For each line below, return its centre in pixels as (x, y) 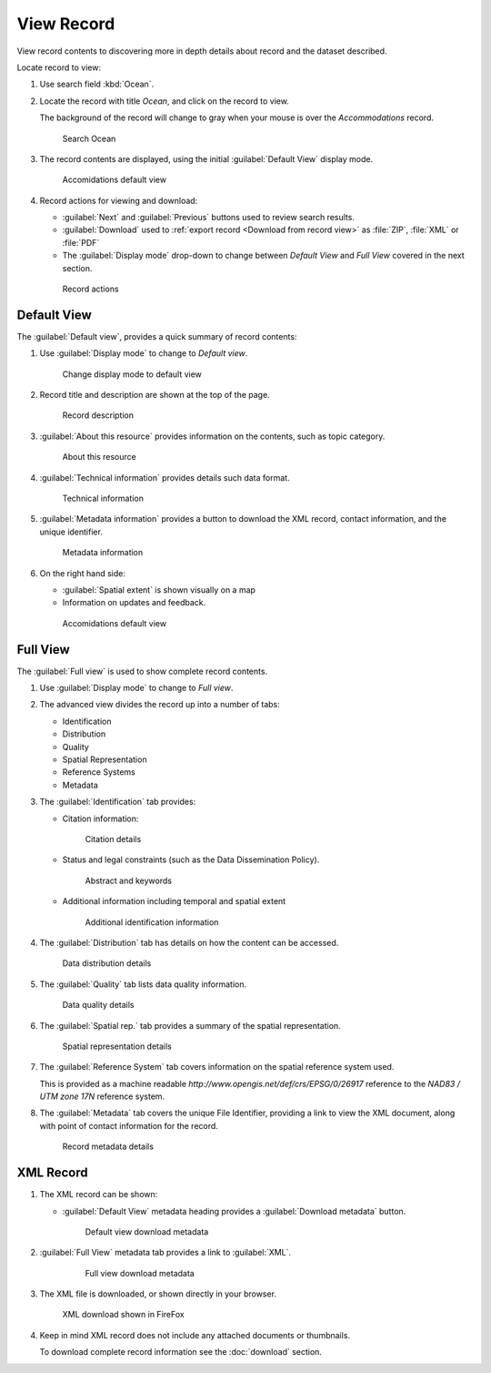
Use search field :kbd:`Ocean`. (97, 84)
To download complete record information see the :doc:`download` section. (181, 1352)
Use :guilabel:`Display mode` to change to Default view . (144, 353)
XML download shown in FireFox (124, 1315)
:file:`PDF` (81, 242)
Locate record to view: (59, 67)
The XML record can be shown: (99, 1195)
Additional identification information (152, 922)
